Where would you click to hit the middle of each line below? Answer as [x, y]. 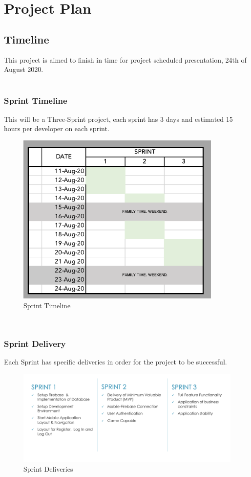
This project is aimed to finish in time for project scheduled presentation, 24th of [125, 59]
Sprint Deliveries [48, 468]
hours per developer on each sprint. [57, 128]
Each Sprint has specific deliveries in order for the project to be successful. [115, 362]
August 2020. [24, 69]
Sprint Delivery [35, 343]
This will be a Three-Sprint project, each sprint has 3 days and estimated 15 [118, 119]
